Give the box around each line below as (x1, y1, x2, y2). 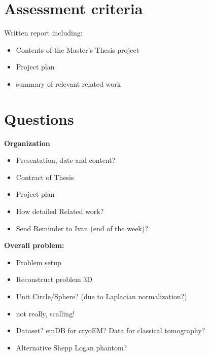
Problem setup (16, 257, 61, 267)
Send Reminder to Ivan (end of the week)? (16, 223, 148, 233)
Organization (4, 137, 50, 148)
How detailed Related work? (16, 206, 104, 216)
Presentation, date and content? (16, 155, 116, 165)
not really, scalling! (16, 308, 75, 318)
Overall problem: (4, 240, 64, 251)
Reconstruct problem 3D (16, 274, 93, 284)
